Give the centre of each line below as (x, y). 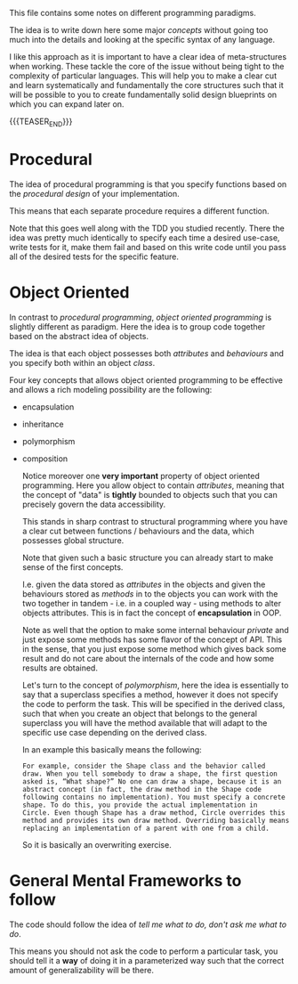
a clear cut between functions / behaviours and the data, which (138, 531)
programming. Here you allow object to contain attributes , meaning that (153, 485)
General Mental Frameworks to (125, 880)
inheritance (43, 424)
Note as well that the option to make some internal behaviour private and (155, 630)
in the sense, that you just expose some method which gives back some (154, 648)
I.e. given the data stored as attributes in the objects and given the (144, 584)
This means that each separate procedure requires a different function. (139, 211)
